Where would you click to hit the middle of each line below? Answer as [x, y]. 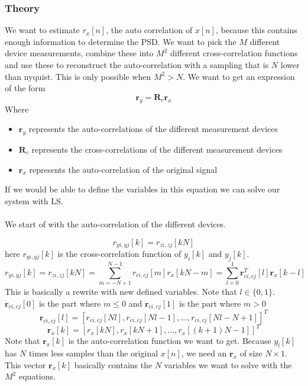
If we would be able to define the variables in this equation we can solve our [142, 189]
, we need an [204, 353]
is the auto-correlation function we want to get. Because [170, 341]
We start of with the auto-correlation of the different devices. [116, 223]
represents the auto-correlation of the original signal [123, 169]
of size [251, 353]
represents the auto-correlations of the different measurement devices [153, 129]
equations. [37, 376]
